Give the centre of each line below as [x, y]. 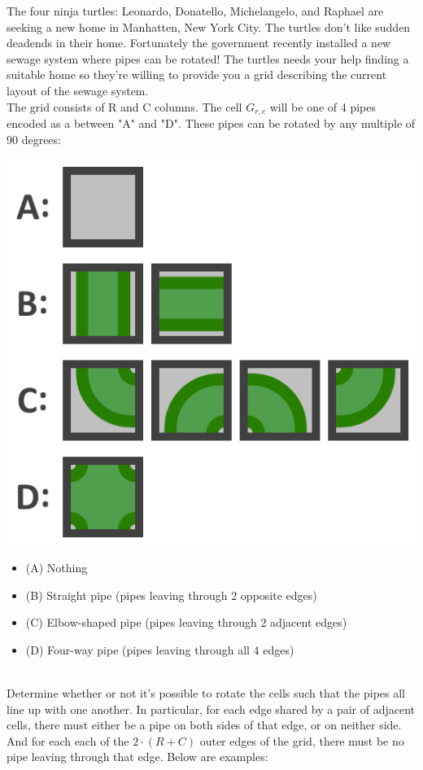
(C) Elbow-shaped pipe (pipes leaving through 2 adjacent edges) [186, 622]
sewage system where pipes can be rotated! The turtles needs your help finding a [208, 58]
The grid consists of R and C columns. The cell [124, 106]
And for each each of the [68, 740]
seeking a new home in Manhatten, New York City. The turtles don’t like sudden [209, 26]
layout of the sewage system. [78, 90]
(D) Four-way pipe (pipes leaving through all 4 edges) [160, 649]
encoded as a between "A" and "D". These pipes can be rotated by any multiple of [211, 123]
